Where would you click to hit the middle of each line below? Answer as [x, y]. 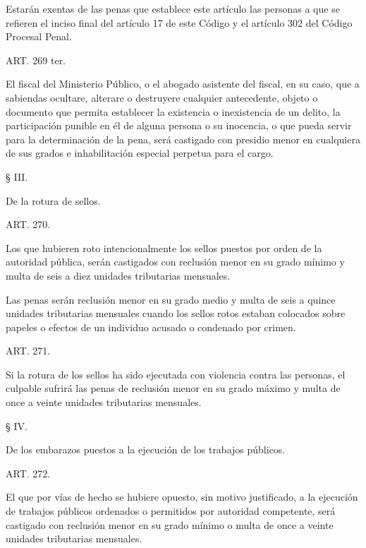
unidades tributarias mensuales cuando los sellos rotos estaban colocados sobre [176, 313]
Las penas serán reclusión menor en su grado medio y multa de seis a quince [171, 299]
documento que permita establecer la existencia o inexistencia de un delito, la [173, 111]
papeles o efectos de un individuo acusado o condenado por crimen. [151, 327]
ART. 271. [28, 351]
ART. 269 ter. [36, 60]
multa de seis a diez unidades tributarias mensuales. [118, 275]
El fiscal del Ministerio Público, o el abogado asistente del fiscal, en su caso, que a [183, 84]
